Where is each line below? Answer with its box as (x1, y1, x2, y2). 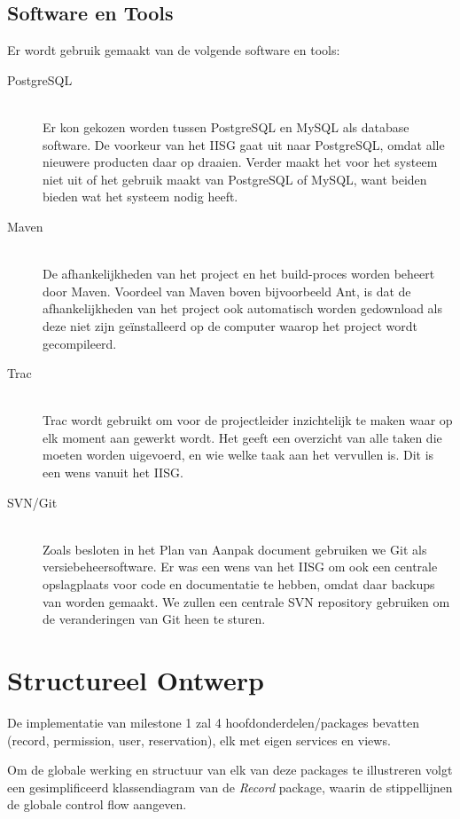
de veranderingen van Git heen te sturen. (43, 610, 266, 628)
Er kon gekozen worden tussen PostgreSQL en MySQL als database (43, 117, 409, 136)
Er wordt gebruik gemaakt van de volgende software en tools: (7, 41, 340, 59)
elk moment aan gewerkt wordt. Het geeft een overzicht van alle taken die (43, 428, 442, 446)
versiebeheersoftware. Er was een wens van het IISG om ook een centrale (43, 557, 438, 576)
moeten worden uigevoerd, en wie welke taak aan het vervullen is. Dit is (43, 445, 434, 464)
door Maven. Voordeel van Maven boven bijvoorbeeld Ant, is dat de (43, 281, 411, 300)
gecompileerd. (43, 334, 117, 352)
